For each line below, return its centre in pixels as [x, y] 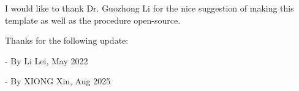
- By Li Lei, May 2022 [47, 60]
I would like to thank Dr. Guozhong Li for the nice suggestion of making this [149, 8]
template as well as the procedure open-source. [93, 20]
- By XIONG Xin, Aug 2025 [58, 81]
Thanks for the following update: [67, 40]
